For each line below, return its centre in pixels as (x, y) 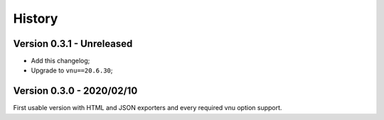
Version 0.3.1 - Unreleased (73, 44)
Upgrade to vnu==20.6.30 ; (72, 70)
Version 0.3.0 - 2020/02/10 (75, 91)
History (36, 18)
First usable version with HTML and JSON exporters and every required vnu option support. (148, 108)
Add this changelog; (60, 61)
